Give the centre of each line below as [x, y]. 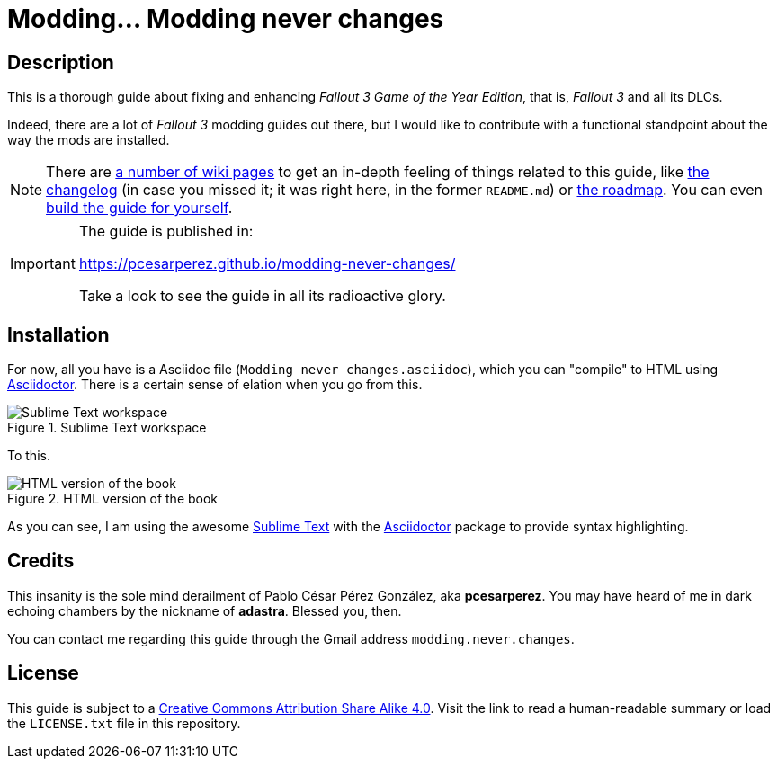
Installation [58, 334]
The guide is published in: [166, 232]
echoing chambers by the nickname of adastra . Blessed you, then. [205, 610]
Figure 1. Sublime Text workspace [107, 428]
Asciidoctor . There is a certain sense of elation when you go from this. [215, 385]
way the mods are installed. [89, 140]
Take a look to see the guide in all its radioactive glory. [262, 296]
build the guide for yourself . [139, 208]
